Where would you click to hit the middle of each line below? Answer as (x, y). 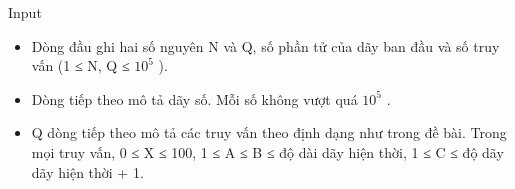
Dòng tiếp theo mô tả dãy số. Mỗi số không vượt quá (194, 98)
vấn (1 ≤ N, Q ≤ (80, 65)
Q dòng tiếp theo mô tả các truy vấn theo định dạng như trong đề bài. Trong (269, 132)
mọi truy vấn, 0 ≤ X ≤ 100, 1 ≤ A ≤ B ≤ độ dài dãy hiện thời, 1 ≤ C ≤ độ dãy (267, 151)
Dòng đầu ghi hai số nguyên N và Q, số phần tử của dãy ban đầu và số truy (265, 45)
